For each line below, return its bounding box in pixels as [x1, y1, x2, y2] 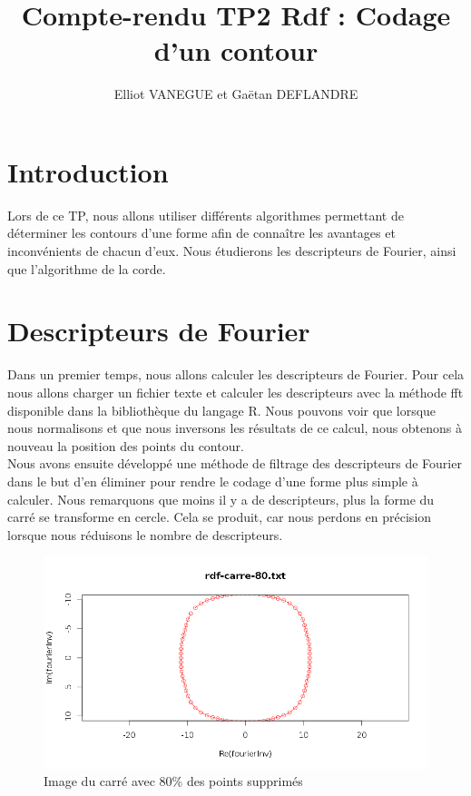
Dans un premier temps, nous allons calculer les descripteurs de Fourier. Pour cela [7, 365, 465, 384]
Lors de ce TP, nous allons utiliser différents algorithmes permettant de [7, 205, 404, 224]
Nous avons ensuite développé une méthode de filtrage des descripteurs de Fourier [7, 454, 462, 473]
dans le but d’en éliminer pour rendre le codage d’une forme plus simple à [7, 471, 418, 490]
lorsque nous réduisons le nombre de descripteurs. [7, 525, 283, 544]
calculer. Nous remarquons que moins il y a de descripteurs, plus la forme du [7, 489, 435, 508]
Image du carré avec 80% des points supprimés [44, 771, 303, 791]
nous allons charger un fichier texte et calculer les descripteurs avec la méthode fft [7, 382, 464, 401]
